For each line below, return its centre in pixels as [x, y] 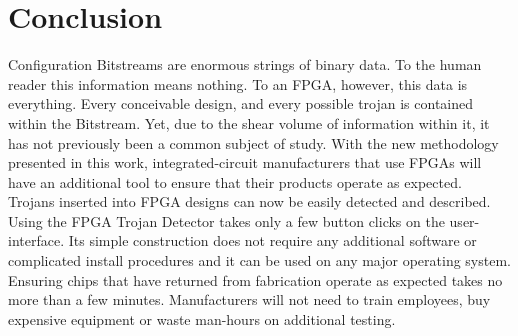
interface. [36, 240]
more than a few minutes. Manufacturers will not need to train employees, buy [249, 299]
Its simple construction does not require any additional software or [272, 240]
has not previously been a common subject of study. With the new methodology [253, 142]
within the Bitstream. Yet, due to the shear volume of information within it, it [249, 122]
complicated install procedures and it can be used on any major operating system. [259, 260]
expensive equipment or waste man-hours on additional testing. [202, 318]
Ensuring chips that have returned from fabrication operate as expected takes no [255, 279]
